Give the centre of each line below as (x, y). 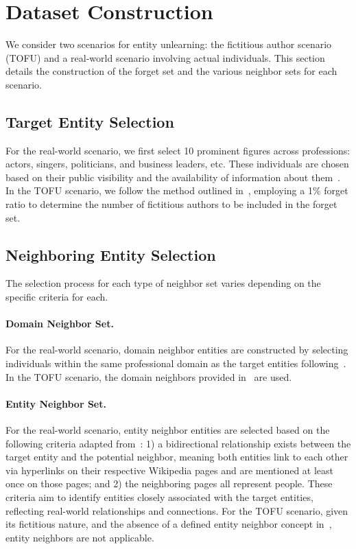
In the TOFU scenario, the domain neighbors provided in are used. (149, 376)
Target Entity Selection (90, 121)
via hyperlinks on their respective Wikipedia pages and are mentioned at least (170, 470)
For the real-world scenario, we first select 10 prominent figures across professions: (178, 150)
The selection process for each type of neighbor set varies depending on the (163, 283)
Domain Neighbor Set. (60, 324)
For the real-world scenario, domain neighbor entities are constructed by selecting (177, 350)
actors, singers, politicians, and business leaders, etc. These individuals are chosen (177, 164)
